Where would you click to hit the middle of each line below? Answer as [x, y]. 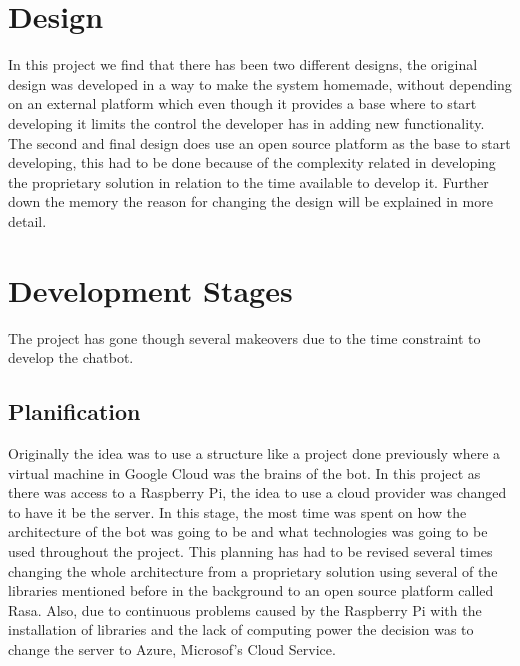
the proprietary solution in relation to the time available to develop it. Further [248, 181]
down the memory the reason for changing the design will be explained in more [250, 201]
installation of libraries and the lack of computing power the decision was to [241, 629]
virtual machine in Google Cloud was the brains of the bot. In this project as [244, 472]
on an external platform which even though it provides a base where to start [242, 103]
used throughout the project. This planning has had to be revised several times [250, 550]
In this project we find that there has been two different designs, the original [243, 64]
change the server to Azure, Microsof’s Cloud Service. [172, 648]
